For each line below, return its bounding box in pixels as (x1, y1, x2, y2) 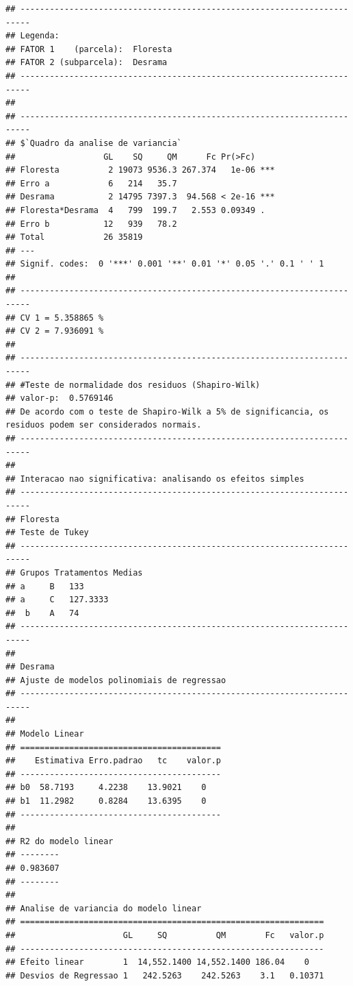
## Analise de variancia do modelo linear (5, 903, 202, 913)
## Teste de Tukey (5, 528, 89, 538)
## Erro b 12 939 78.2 (5, 219, 177, 229)
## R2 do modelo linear (5, 836, 114, 846)
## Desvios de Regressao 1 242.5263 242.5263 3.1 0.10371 (5, 970, 324, 981)
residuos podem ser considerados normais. (5, 420, 202, 430)
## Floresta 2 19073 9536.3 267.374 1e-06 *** (5, 165, 275, 175)
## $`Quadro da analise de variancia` (5, 138, 182, 148)
